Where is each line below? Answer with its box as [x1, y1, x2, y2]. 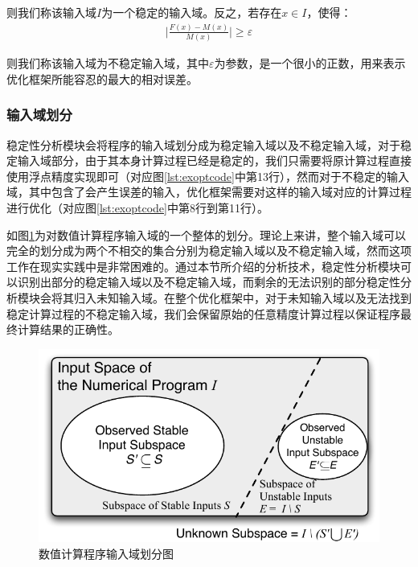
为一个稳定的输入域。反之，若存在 [101, 4, 282, 20]
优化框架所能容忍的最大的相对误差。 [6, 70, 198, 87]
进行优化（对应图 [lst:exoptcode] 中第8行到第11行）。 [6, 199, 268, 216]
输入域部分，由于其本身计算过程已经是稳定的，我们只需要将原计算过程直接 [17, 152, 412, 169]
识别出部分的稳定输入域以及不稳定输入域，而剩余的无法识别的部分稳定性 [17, 273, 400, 290]
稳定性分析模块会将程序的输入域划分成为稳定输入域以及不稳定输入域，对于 [6, 136, 400, 153]
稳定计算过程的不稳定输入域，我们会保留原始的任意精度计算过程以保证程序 [6, 305, 400, 322]
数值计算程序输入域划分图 [39, 545, 174, 562]
